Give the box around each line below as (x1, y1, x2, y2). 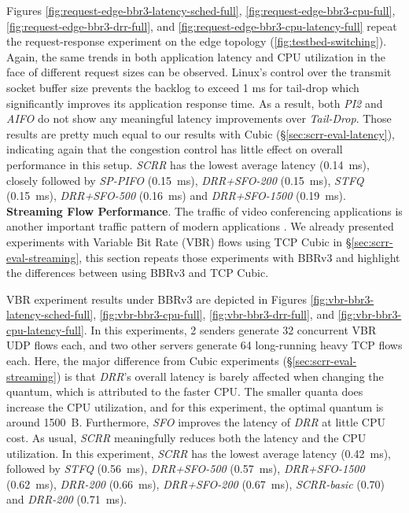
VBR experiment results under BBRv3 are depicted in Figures (6, 290, 307, 307)
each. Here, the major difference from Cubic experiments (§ (6, 352, 293, 369)
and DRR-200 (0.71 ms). (6, 491, 127, 507)
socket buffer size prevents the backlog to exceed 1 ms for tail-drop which (6, 79, 359, 95)
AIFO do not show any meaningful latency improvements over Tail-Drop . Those (6, 110, 392, 127)
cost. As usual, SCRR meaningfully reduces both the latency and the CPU (6, 430, 367, 446)
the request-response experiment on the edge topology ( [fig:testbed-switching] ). (6, 33, 387, 50)
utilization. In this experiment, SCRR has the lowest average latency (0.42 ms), (6, 445, 392, 461)
